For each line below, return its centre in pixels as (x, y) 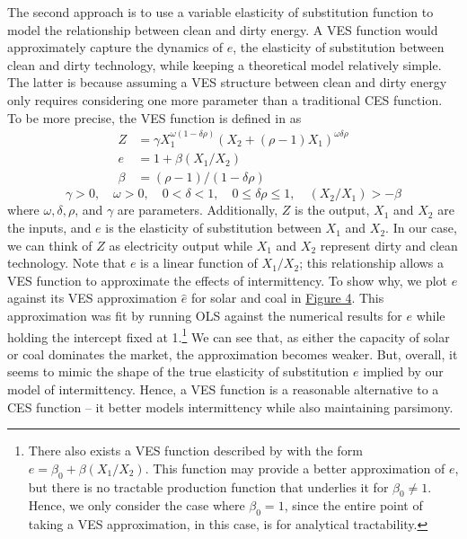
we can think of (50, 245)
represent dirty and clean (389, 245)
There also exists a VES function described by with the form (195, 451)
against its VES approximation (93, 298)
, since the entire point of (353, 505)
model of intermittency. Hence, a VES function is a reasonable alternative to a (223, 389)
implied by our (403, 371)
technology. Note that (67, 263)
